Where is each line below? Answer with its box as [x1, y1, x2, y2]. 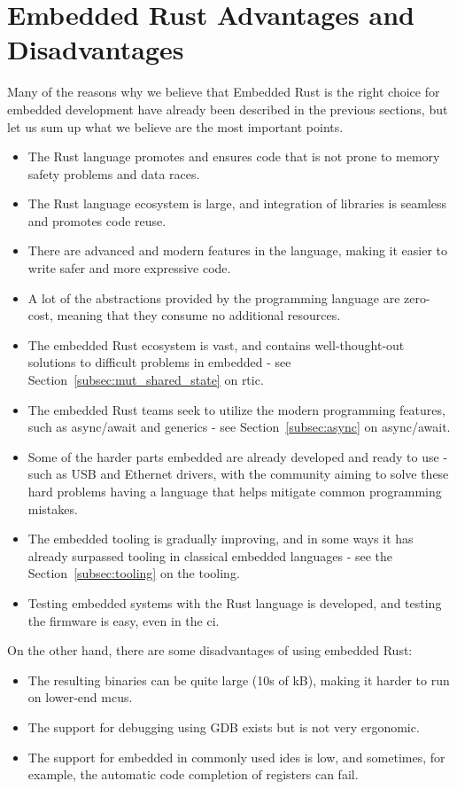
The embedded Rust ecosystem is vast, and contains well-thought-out [27, 335, 405, 354]
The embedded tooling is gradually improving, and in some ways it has [27, 529, 414, 548]
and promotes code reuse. [27, 211, 167, 230]
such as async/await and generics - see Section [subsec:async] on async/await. [27, 418, 451, 436]
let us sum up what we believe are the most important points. [7, 117, 344, 136]
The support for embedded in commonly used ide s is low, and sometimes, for [27, 747, 445, 766]
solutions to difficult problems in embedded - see [27, 353, 291, 371]
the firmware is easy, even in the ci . [27, 611, 220, 629]
